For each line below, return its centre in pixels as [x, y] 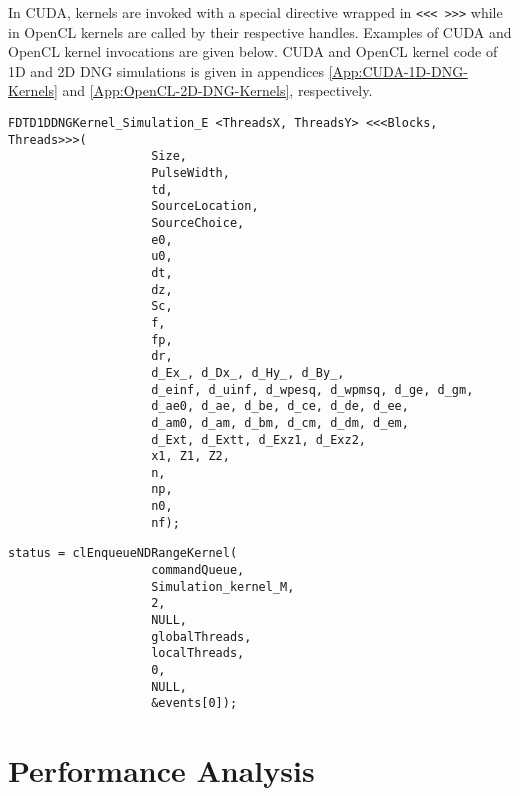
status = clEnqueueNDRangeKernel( [123, 553]
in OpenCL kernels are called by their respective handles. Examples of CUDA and [260, 31]
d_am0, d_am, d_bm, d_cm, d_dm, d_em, [280, 422]
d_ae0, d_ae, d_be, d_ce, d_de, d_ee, [280, 406]
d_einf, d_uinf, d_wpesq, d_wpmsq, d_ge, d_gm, [312, 389]
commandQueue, [198, 570]
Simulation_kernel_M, [223, 586]
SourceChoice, [198, 222]
